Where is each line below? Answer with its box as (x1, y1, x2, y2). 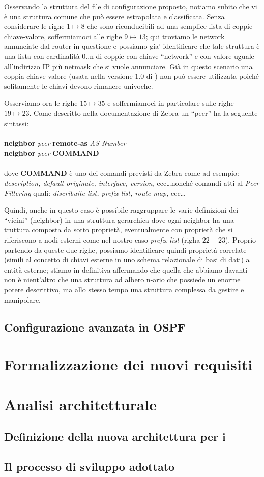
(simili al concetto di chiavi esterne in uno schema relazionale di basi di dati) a (4, 254, 250, 265)
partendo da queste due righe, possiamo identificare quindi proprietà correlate (4, 244, 247, 255)
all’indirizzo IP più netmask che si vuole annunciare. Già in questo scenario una (4, 61, 253, 71)
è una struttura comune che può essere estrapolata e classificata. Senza (4, 11, 225, 21)
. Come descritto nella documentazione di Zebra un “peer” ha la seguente (29, 107, 258, 118)
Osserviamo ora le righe (4, 98, 78, 108)
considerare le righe (4, 21, 65, 32)
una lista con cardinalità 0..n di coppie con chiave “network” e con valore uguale (4, 50, 254, 61)
